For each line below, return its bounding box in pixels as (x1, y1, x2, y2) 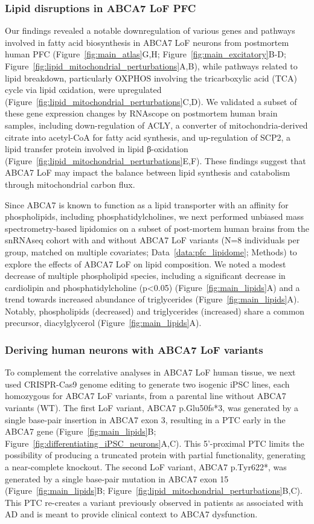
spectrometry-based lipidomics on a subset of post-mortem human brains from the (5, 222, 309, 234)
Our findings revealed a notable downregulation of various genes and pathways (5, 24, 295, 37)
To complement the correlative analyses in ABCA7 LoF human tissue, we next (5, 366, 296, 379)
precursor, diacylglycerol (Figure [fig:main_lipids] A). (5, 316, 202, 329)
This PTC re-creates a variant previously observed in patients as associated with (5, 496, 304, 508)
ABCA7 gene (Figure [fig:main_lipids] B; (5, 425, 156, 438)
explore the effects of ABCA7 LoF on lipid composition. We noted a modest (5, 257, 286, 270)
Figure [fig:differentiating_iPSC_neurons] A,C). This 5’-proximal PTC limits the (5, 436, 304, 449)
